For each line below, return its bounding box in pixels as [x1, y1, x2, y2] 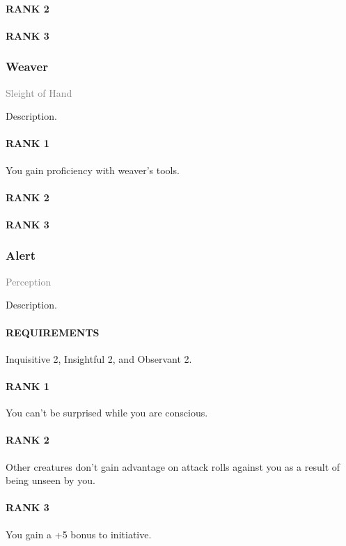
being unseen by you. [6, 473, 95, 487]
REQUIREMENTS [6, 325, 100, 339]
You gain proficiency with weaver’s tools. [6, 162, 180, 177]
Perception [6, 274, 52, 288]
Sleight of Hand [6, 85, 72, 100]
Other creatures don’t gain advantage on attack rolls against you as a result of [6, 459, 340, 474]
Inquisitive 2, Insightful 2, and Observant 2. [6, 351, 192, 366]
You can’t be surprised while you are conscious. [6, 405, 208, 420]
